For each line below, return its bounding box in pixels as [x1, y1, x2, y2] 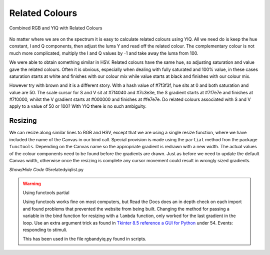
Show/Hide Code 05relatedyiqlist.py [9, 167, 84, 173]
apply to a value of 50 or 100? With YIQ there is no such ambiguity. [9, 103, 147, 109]
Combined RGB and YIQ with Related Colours [9, 25, 102, 31]
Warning [22, 180, 41, 187]
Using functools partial [22, 190, 69, 196]
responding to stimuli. [22, 227, 67, 233]
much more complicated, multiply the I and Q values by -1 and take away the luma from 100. [9, 50, 198, 56]
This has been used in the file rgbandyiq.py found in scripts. [22, 236, 147, 242]
